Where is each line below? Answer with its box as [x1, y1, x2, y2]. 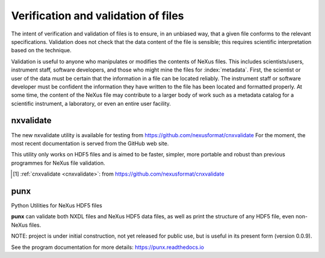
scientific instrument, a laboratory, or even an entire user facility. [11, 100, 172, 107]
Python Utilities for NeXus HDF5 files [11, 202, 102, 209]
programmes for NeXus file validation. [11, 159, 105, 167]
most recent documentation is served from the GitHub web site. [11, 140, 169, 147]
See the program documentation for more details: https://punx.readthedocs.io [11, 244, 205, 251]
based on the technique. [11, 47, 72, 54]
